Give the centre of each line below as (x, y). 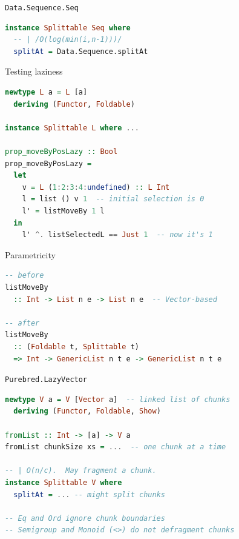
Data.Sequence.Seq (42, 8)
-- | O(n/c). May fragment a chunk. (81, 471)
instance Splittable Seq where (68, 28)
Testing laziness (34, 71)
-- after (22, 323)
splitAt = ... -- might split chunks (89, 494)
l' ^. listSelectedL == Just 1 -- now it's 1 (117, 235)
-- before (25, 276)
